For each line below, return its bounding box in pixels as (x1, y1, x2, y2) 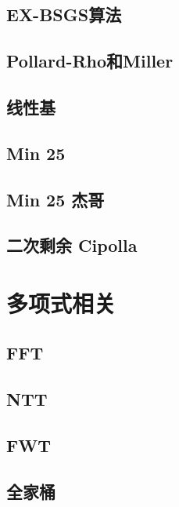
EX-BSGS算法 (6, 2, 122, 27)
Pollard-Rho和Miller (6, 49, 174, 73)
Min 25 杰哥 (6, 187, 105, 211)
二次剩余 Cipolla (6, 233, 138, 257)
